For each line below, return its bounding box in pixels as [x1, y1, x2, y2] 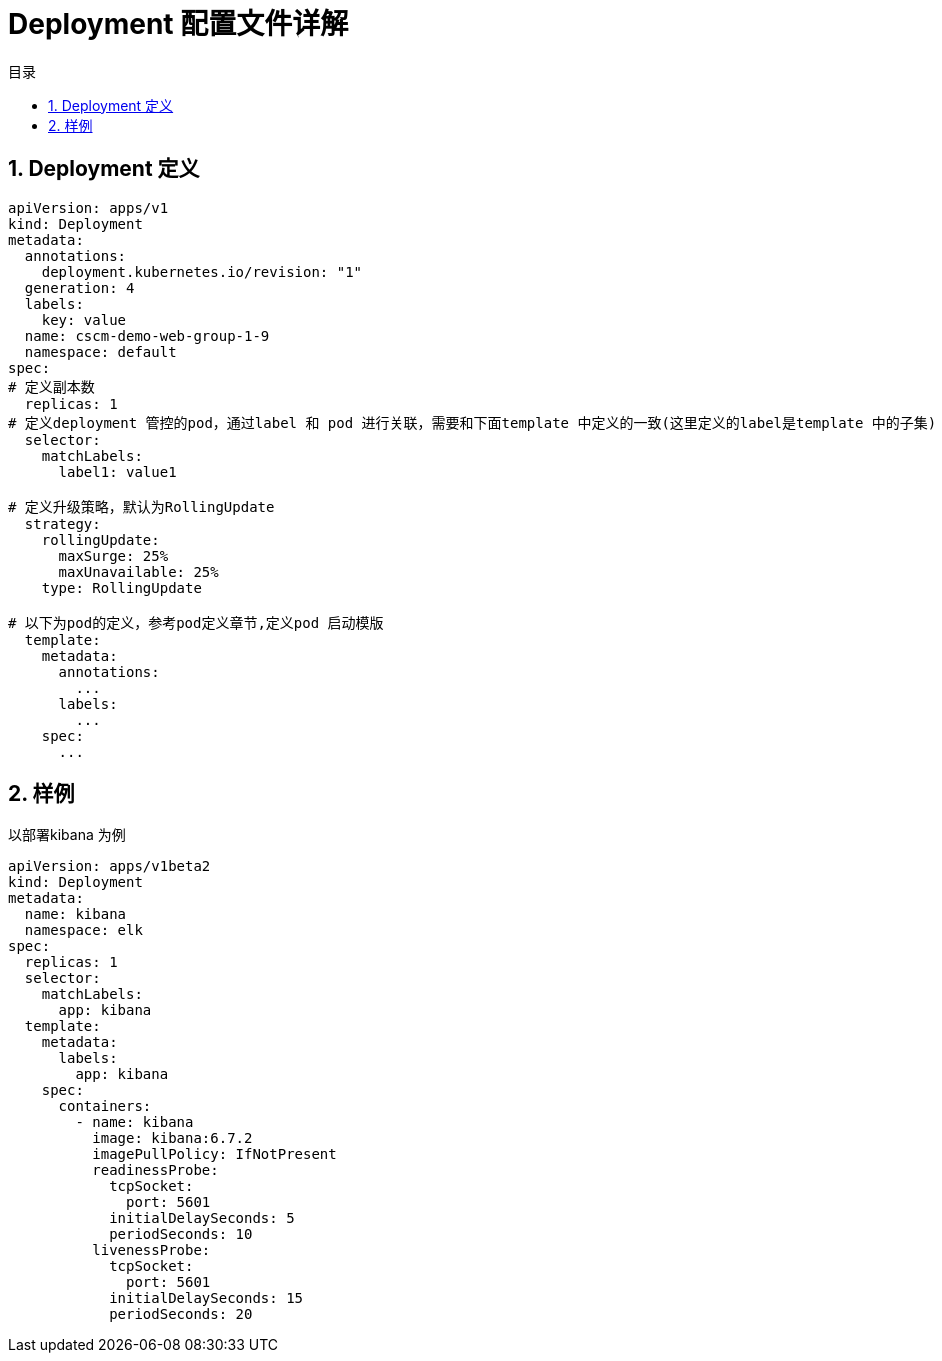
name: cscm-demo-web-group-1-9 [24, 327, 270, 344]
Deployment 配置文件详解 [8, 7, 349, 41]
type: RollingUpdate [41, 579, 202, 596]
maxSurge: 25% [58, 547, 169, 564]
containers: [58, 1098, 152, 1115]
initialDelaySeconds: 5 [109, 1210, 295, 1227]
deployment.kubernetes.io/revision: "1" [41, 263, 363, 280]
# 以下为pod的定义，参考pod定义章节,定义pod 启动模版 [8, 614, 384, 631]
